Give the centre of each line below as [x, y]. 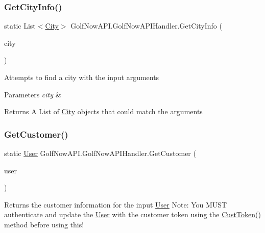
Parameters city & [33, 94]
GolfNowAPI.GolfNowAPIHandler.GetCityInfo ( [146, 26]
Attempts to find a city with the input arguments [82, 77]
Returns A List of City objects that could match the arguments [103, 111]
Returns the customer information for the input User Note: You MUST [116, 204]
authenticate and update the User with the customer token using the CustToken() [132, 214]
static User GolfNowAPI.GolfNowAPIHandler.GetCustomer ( [100, 153]
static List [20, 26]
